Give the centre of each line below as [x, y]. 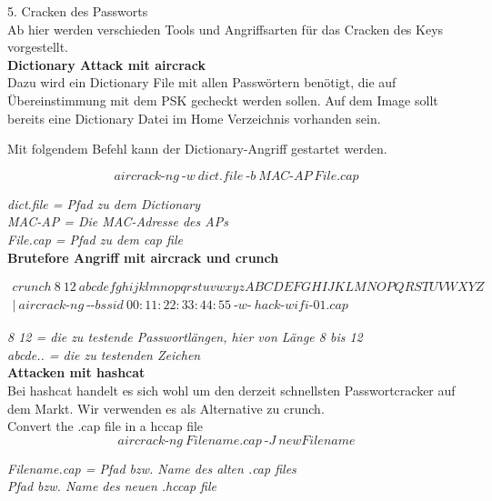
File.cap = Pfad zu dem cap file [95, 239]
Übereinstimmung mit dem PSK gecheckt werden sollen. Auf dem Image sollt [223, 100]
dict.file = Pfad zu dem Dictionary [104, 203]
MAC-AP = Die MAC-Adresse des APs [118, 221]
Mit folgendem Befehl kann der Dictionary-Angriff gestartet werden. [197, 149]
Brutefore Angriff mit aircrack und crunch [143, 257]
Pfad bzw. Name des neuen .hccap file [112, 486]
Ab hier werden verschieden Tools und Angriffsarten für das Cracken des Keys [226, 29]
